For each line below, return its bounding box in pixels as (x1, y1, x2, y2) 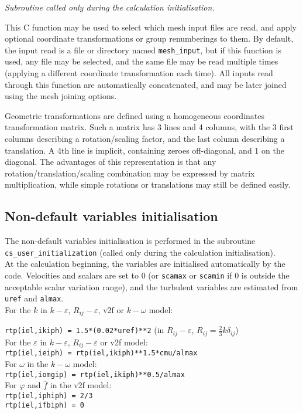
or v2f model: (100, 335, 148, 348)
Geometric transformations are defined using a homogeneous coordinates (5, 109, 265, 121)
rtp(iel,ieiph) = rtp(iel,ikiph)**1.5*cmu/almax (5, 349, 198, 358)
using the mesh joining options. (5, 90, 117, 102)
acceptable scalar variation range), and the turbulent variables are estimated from (5, 280, 298, 293)
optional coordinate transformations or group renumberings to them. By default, (5, 32, 294, 45)
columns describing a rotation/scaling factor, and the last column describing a (5, 133, 285, 144)
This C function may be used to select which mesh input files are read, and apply (5, 21, 297, 33)
